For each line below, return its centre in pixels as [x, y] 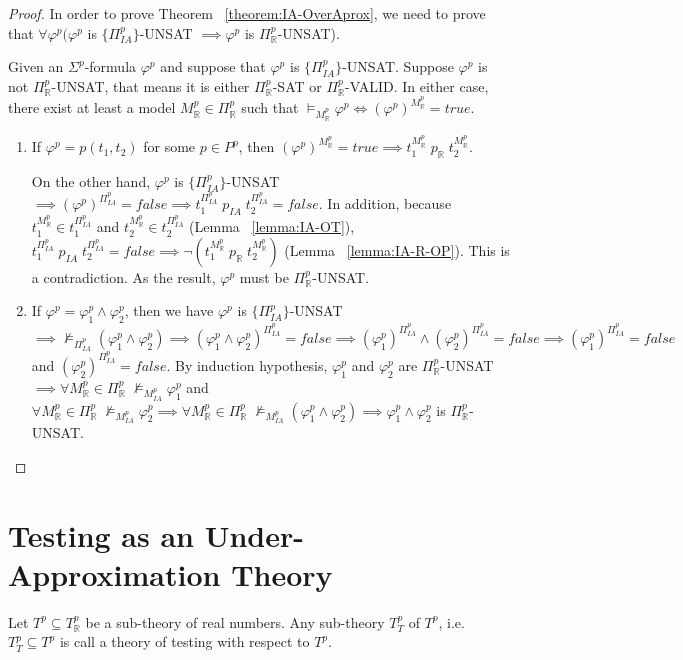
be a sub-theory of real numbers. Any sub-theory [235, 621]
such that [270, 107]
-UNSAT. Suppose [398, 66]
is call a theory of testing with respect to [184, 641]
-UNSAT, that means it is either [150, 85]
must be [264, 276]
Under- [254, 534]
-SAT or [297, 85]
